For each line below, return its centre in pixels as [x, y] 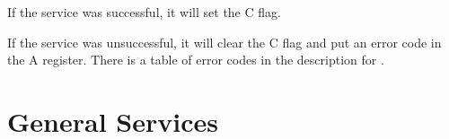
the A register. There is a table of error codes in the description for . [196, 60]
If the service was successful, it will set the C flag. [144, 12]
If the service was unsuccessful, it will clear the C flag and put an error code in [224, 42]
